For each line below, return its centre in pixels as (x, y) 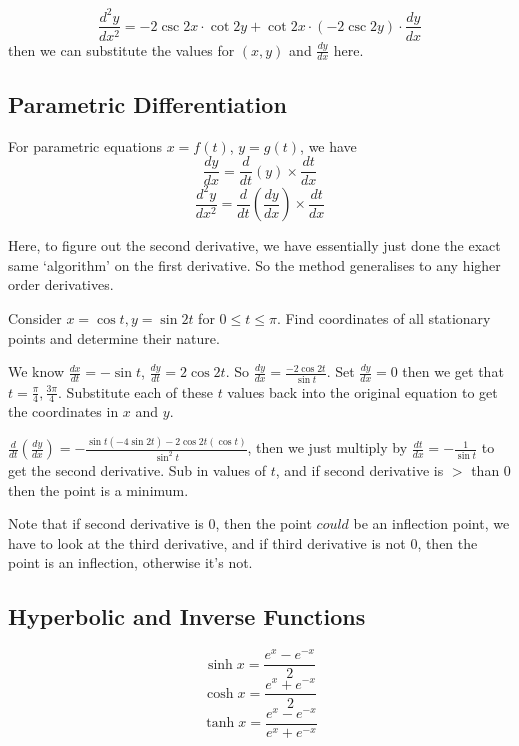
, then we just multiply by (327, 447)
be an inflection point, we (431, 523)
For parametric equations (85, 145)
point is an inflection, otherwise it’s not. (130, 562)
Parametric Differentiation (147, 103)
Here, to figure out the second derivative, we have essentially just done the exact (254, 245)
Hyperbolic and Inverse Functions (187, 616)
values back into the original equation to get (362, 391)
